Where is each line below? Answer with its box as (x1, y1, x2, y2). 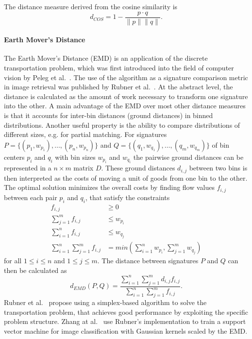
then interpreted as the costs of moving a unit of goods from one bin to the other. (4, 172, 248, 183)
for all (4, 255, 22, 266)
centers (4, 152, 25, 162)
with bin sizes (55, 152, 96, 162)
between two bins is (189, 163, 248, 173)
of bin (212, 139, 230, 150)
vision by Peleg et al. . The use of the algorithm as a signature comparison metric (4, 72, 248, 82)
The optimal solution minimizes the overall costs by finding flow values (4, 182, 215, 192)
